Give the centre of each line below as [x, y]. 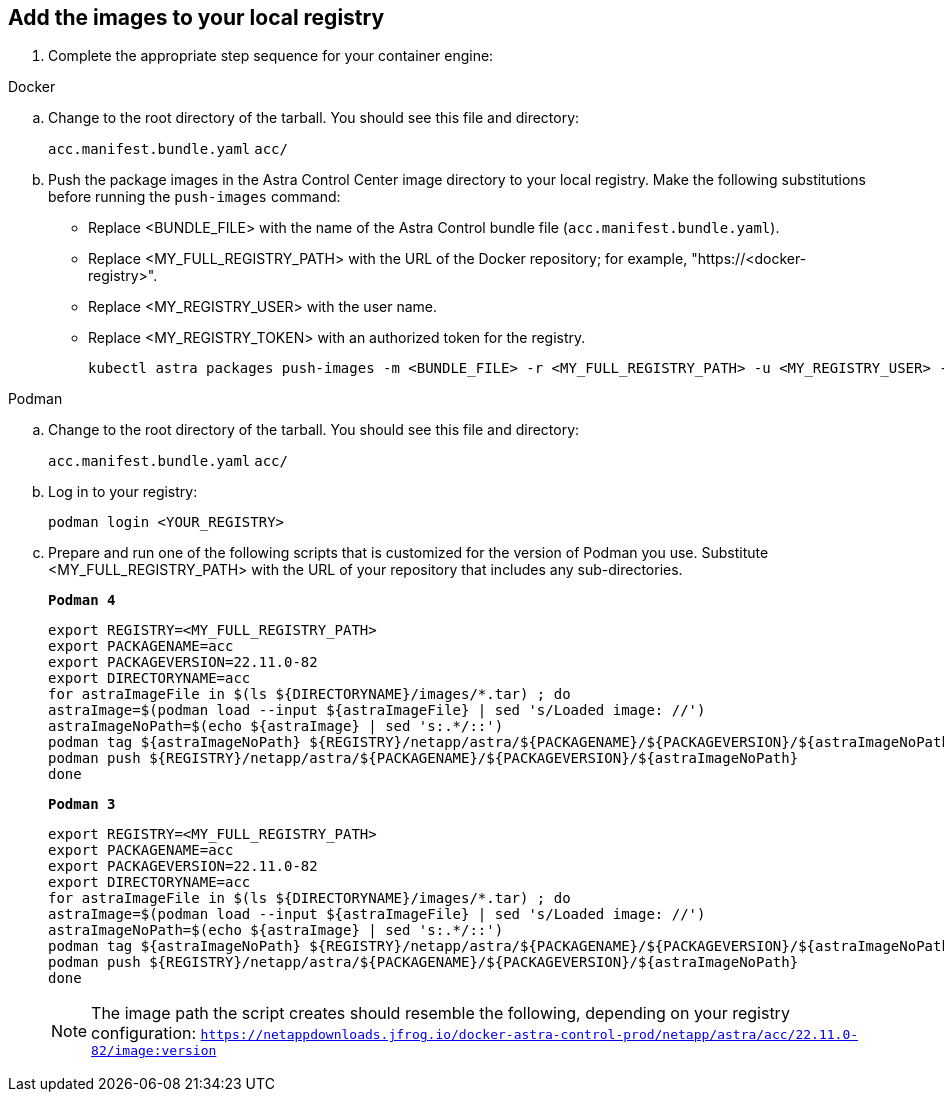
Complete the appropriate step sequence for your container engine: [271, 56]
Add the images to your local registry [196, 17]
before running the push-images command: [194, 197]
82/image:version [154, 1051]
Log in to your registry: [123, 492]
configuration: [144, 1033]
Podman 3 [82, 804]
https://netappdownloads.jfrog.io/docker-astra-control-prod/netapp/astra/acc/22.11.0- [529, 1035]
